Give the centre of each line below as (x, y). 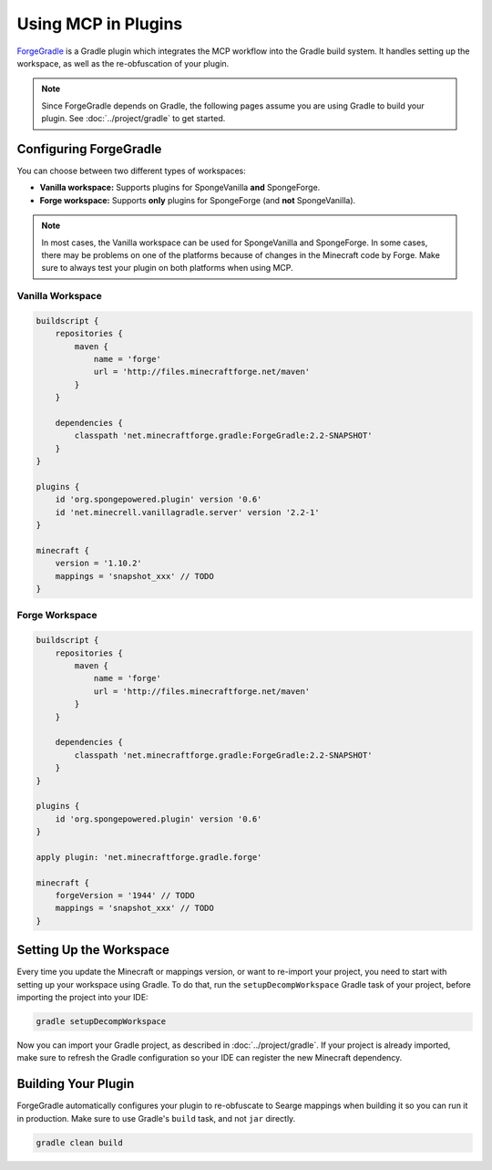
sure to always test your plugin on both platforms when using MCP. (167, 268)
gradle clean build (79, 1143)
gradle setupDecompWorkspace (101, 1022)
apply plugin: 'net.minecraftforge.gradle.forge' (149, 857)
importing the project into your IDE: (83, 998)
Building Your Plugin (76, 1084)
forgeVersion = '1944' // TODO (125, 896)
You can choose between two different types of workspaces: (131, 171)
